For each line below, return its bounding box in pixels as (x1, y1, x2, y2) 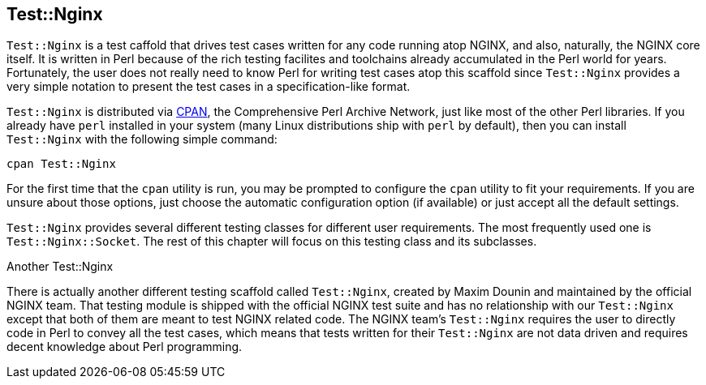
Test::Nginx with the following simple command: (6, 132, 278, 147)
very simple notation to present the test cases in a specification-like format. (6, 79, 411, 94)
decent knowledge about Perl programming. (6, 340, 243, 354)
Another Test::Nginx (6, 259, 114, 274)
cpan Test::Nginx (6, 157, 116, 171)
